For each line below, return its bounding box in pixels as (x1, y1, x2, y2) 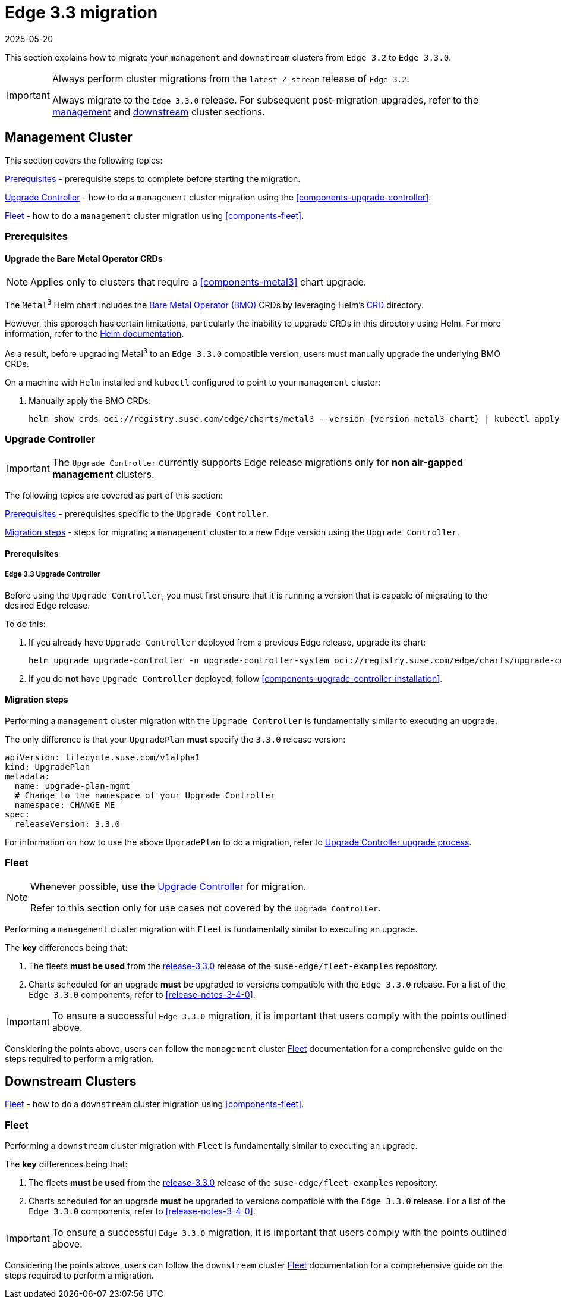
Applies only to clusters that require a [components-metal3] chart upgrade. (30, 276, 367, 289)
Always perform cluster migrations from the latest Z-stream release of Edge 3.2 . (52, 72, 409, 84)
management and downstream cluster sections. (52, 105, 265, 118)
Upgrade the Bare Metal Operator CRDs (5, 253, 163, 264)
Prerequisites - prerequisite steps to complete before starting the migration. (5, 173, 301, 184)
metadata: (5, 771, 50, 781)
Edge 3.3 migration (5, 2, 158, 23)
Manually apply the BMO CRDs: (29, 395, 152, 406)
